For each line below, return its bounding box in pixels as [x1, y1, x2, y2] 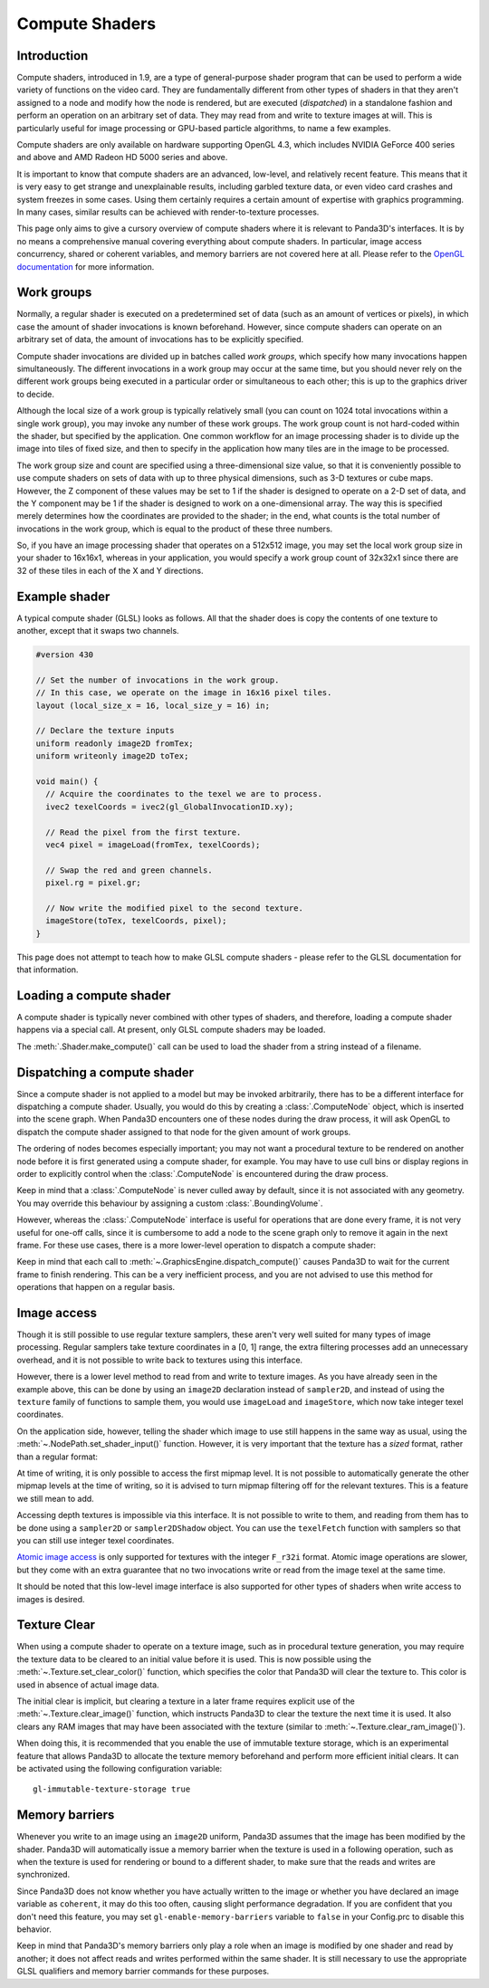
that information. [16, 964, 79, 975]
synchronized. [16, 1869, 71, 1880]
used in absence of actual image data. [16, 1679, 159, 1690]
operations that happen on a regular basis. [16, 1282, 176, 1293]
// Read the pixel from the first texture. [45, 827, 242, 837]
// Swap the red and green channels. [45, 865, 213, 875]
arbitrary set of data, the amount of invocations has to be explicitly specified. [16, 334, 304, 345]
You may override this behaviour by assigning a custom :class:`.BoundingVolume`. [16, 1198, 323, 1209]
